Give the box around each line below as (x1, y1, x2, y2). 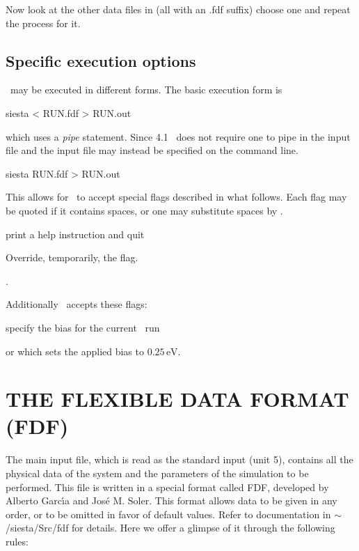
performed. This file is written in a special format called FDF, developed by (6, 479, 329, 494)
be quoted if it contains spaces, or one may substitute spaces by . (6, 203, 283, 217)
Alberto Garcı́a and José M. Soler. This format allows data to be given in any (6, 493, 337, 508)
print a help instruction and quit (6, 226, 145, 241)
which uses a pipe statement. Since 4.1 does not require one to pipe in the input (6, 129, 351, 143)
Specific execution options (6, 49, 196, 71)
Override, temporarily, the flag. (6, 250, 138, 265)
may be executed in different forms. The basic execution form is (10, 82, 282, 97)
